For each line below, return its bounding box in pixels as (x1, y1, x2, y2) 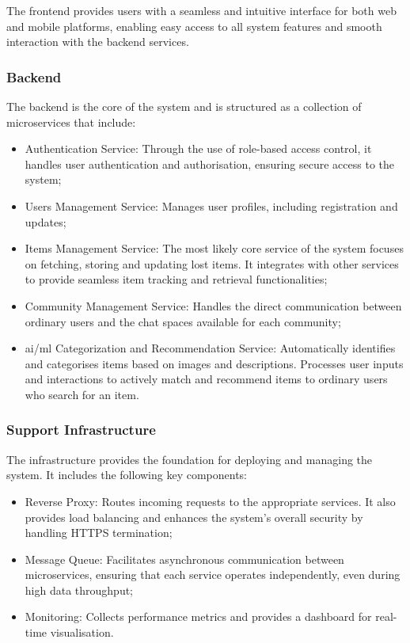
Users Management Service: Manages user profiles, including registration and (25, 197, 398, 214)
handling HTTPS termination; (25, 524, 173, 541)
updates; (25, 213, 66, 230)
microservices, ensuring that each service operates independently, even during (25, 566, 401, 583)
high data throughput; (25, 581, 134, 598)
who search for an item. (25, 386, 139, 402)
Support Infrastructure (6, 420, 156, 439)
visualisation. (50, 624, 114, 641)
